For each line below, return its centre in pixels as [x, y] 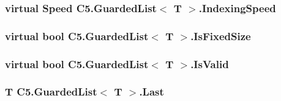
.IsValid [210, 64]
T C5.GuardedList [51, 92]
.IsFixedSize [221, 36]
